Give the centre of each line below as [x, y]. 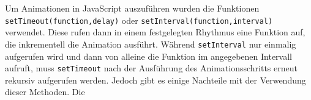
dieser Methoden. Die [45, 92]
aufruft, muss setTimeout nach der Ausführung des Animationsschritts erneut [151, 68]
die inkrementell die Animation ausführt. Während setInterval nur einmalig [151, 44]
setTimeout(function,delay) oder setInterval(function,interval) [139, 20]
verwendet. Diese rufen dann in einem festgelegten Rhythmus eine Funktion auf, [155, 32]
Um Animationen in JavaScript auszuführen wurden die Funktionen [132, 8]
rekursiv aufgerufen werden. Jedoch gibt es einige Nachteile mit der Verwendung [155, 80]
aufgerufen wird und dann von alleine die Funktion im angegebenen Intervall [148, 56]
